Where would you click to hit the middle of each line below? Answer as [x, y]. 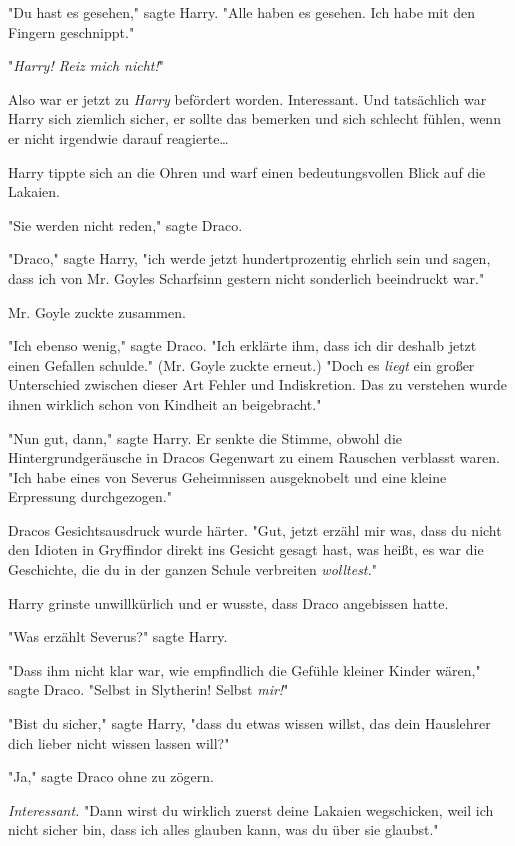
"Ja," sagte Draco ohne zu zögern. [111, 776]
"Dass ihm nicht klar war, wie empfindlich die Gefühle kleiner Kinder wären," [244, 669]
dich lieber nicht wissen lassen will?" [119, 742]
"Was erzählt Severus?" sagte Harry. [118, 636]
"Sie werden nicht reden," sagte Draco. [125, 224]
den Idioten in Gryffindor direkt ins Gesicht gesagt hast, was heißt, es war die [246, 549]
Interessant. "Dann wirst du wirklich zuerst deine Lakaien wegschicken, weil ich [251, 809]
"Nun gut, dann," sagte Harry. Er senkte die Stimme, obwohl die [205, 437]
